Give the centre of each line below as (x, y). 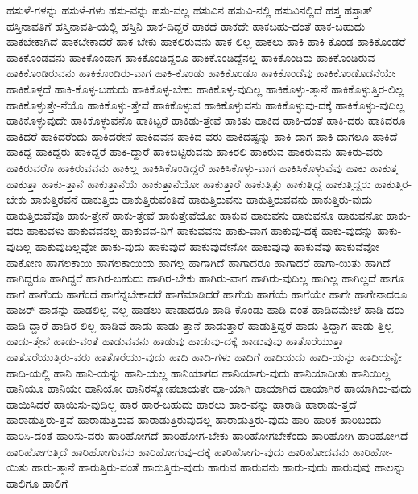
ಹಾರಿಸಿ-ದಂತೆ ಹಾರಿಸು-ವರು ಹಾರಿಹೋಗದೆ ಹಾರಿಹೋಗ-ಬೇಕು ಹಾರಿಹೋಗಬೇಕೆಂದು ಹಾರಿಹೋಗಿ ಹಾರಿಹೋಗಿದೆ (207, 436)
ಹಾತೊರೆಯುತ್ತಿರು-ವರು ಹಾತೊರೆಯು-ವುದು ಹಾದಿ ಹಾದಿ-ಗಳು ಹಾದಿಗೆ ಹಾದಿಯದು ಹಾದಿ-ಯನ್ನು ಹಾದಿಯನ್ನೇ (204, 357)
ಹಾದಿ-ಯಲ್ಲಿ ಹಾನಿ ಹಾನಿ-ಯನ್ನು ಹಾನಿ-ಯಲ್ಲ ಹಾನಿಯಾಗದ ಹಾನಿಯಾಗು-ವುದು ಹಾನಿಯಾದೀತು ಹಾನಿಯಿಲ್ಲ (199, 372)
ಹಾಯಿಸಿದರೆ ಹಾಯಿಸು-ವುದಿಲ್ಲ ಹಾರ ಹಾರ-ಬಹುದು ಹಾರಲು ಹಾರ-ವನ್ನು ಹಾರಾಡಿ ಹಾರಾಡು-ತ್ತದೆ (182, 403)
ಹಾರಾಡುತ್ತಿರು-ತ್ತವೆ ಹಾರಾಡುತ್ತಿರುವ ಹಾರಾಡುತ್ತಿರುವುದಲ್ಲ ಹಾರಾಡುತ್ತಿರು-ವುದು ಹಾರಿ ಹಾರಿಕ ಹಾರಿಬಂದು (194, 420)
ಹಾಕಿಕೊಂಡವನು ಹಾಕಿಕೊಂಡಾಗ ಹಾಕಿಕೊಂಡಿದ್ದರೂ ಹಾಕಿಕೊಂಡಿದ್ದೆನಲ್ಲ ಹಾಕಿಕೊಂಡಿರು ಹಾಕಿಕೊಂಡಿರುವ (191, 57)
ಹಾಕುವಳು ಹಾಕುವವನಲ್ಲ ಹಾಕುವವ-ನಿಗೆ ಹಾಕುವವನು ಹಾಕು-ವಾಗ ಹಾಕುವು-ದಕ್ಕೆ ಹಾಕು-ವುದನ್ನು (200, 231)
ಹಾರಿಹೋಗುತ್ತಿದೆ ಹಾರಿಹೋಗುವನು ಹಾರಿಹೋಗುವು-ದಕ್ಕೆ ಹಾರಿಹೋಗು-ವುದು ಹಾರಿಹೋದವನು (178, 451)
